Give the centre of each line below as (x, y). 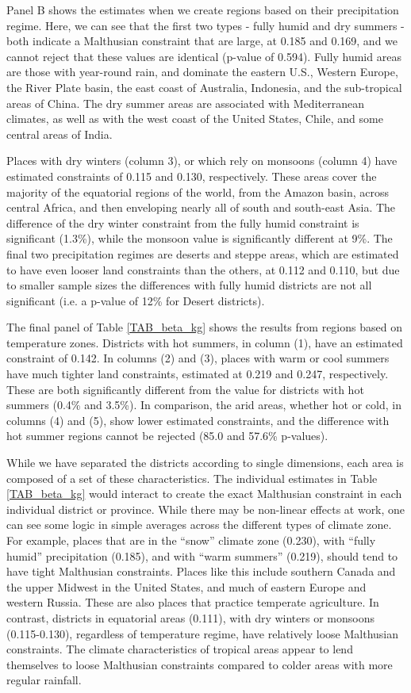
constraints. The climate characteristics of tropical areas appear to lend (180, 649)
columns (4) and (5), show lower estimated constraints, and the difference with (198, 420)
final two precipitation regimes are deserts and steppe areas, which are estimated (203, 253)
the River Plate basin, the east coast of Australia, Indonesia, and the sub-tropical (204, 87)
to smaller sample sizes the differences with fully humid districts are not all (189, 285)
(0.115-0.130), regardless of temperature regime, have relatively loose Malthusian (203, 633)
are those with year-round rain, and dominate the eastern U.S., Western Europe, (202, 72)
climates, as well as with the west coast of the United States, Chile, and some (195, 119)
